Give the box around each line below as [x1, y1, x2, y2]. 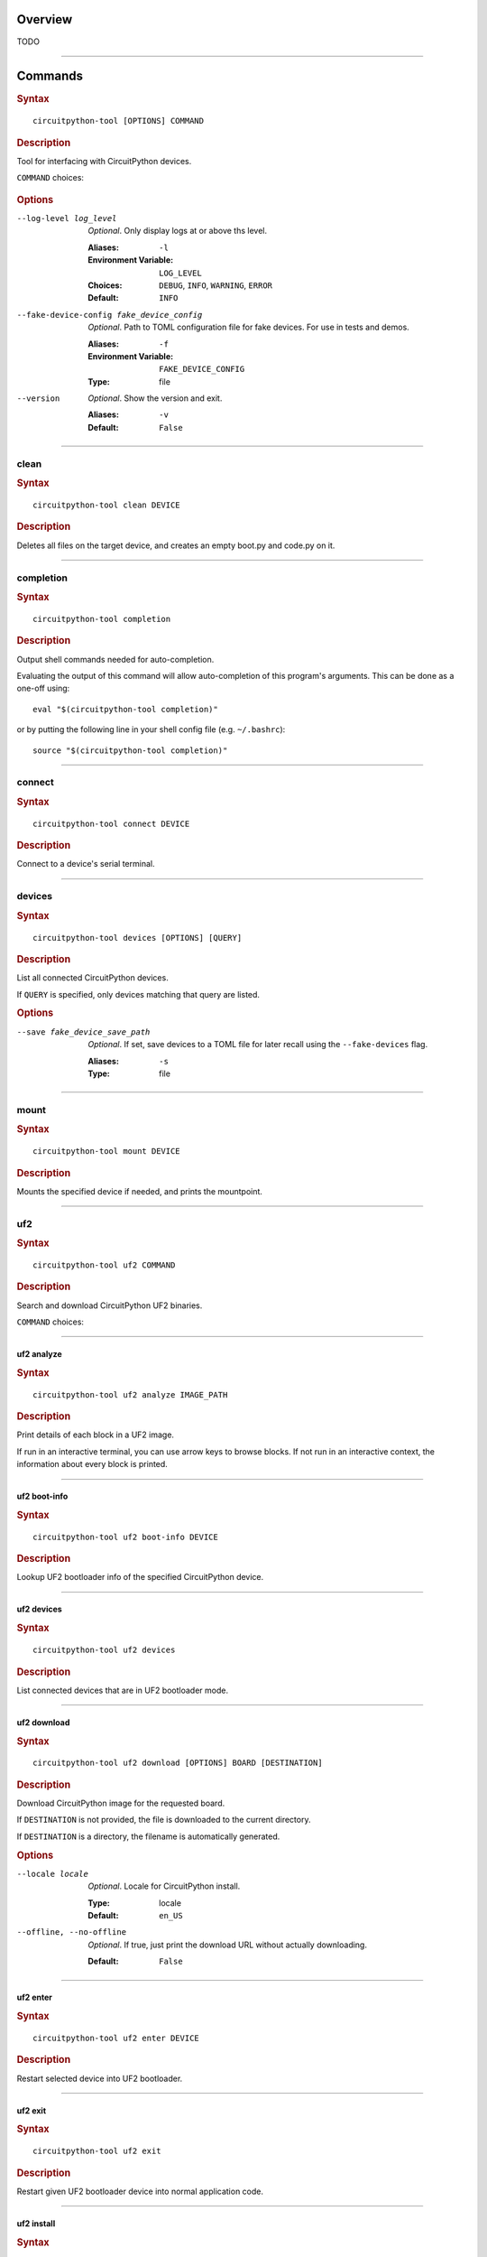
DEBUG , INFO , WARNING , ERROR [159, 280, 272, 291]
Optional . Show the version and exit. [87, 393, 223, 404]
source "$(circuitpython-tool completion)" [32, 745, 228, 756]
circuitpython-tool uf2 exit [32, 2146, 161, 2157]
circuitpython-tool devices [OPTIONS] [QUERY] [32, 933, 243, 943]
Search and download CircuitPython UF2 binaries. [16, 1300, 203, 1311]
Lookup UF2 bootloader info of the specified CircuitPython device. [16, 1572, 264, 1583]
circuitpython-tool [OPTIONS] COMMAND [32, 116, 205, 126]
